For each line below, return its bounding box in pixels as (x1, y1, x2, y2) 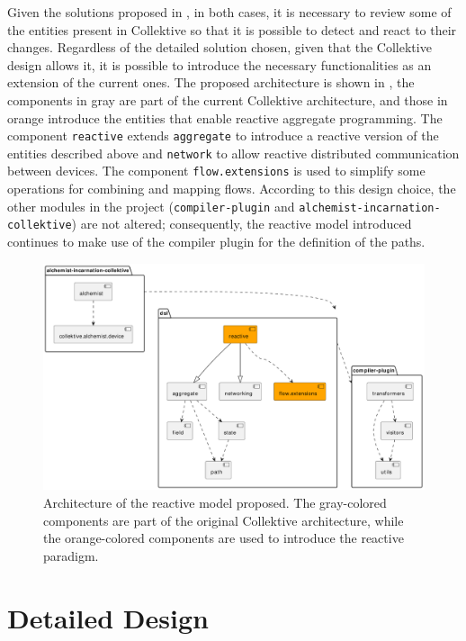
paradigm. (43, 546, 99, 564)
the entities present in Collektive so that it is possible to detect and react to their (7, 20, 457, 39)
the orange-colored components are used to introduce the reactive (43, 528, 404, 547)
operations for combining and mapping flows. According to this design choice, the (7, 179, 456, 198)
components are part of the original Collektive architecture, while (43, 510, 404, 529)
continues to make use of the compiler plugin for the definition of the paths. (7, 232, 426, 251)
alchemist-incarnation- (299, 201, 441, 214)
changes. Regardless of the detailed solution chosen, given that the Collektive (7, 38, 432, 57)
